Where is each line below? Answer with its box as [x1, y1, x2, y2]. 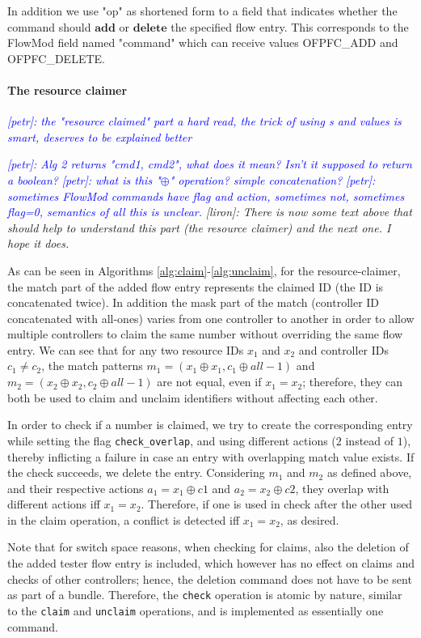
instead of [345, 432, 394, 449]
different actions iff [7, 496, 100, 513]
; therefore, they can [302, 373, 402, 390]
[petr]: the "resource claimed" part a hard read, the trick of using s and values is [7, 113, 402, 130]
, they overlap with [295, 479, 389, 496]
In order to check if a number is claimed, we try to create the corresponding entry [7, 416, 413, 433]
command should [7, 18, 91, 35]
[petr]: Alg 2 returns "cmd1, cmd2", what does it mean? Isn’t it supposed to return [7, 155, 412, 172]
